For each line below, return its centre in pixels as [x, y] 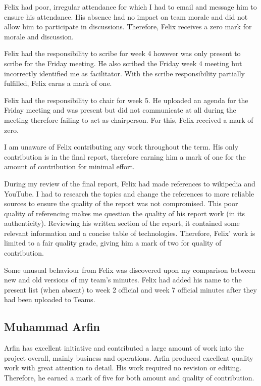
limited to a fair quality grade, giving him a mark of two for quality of [113, 243]
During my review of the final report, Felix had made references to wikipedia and [130, 183]
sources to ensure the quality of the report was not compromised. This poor [121, 203]
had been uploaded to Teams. [50, 299]
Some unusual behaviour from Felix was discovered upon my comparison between [130, 270]
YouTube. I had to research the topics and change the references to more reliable [129, 193]
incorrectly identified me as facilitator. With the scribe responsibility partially [124, 73]
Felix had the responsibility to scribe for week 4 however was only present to [122, 53]
